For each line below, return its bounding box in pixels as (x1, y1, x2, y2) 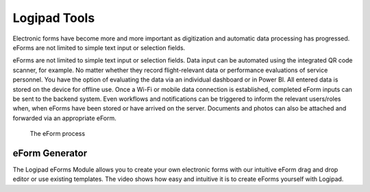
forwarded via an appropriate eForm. (12, 114, 116, 122)
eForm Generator (12, 147, 88, 159)
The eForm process (29, 130, 86, 138)
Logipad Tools (12, 10, 95, 25)
